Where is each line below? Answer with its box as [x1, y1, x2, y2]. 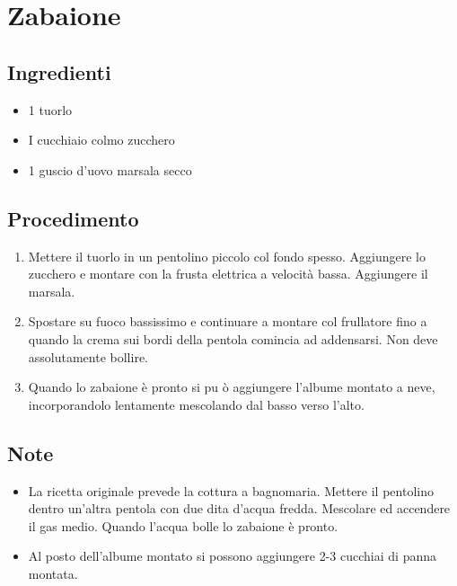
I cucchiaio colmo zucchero [28, 130, 175, 149]
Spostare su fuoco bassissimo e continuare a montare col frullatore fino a [28, 312, 427, 331]
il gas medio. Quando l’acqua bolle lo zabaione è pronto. [28, 516, 338, 535]
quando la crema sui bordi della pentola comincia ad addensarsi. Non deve [28, 329, 438, 348]
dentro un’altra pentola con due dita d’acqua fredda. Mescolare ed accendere [28, 499, 451, 518]
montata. [28, 564, 78, 582]
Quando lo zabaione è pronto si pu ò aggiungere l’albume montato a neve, [28, 377, 435, 396]
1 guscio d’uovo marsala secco [28, 160, 192, 179]
